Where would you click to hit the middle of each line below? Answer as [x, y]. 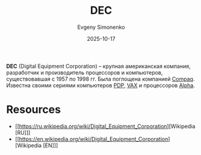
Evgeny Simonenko [101, 27]
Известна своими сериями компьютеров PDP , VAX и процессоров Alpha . [101, 85]
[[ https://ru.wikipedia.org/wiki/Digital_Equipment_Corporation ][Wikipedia [105, 126]
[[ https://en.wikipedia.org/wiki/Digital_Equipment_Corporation [91, 139]
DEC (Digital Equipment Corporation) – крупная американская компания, [98, 66]
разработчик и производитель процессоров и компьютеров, [85, 72]
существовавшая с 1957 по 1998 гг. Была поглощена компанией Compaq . [100, 79]
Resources [34, 110]
